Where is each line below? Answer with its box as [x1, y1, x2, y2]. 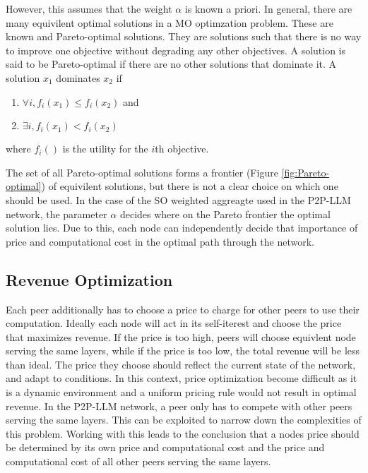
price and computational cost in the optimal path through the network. [6, 234, 314, 249]
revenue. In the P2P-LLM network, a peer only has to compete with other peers [6, 398, 352, 413]
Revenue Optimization [6, 268, 173, 290]
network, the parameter [6, 206, 107, 221]
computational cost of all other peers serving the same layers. [6, 454, 271, 469]
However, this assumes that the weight [6, 1, 172, 16]
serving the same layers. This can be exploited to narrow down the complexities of [6, 412, 362, 427]
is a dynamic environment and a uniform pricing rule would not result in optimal [6, 385, 357, 400]
